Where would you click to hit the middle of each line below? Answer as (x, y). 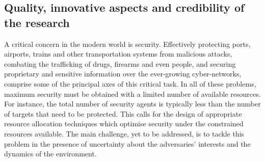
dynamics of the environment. (50, 154)
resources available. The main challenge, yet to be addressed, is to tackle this (124, 133)
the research (37, 22)
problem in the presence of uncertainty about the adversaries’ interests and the (127, 143)
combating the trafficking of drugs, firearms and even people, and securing (120, 63)
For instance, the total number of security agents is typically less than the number (132, 104)
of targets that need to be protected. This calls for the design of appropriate (123, 113)
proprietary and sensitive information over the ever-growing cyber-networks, (123, 74)
